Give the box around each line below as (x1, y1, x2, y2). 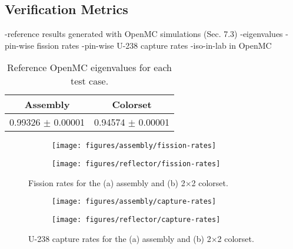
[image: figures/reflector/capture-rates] (52, 215, 221, 224)
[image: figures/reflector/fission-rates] (52, 160, 221, 169)
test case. (70, 74, 109, 88)
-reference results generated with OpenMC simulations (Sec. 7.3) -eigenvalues (5, 28, 283, 40)
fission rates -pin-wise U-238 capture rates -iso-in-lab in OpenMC (36, 39, 272, 51)
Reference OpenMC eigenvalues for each (7, 60, 172, 75)
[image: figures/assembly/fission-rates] (52, 142, 217, 150)
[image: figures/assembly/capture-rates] (52, 197, 217, 206)
